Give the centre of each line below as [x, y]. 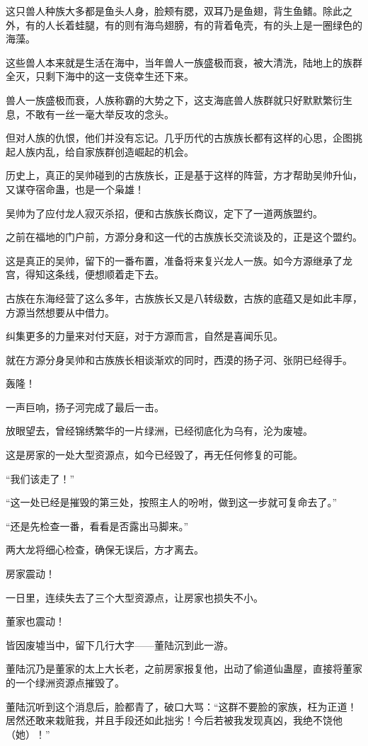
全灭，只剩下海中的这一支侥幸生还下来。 [100, 76]
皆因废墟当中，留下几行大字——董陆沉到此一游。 [120, 644]
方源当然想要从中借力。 [60, 312]
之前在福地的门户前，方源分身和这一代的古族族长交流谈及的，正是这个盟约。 [184, 237]
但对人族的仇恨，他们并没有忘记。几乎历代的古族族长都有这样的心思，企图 [179, 138]
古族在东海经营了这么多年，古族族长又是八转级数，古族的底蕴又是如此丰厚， [184, 298]
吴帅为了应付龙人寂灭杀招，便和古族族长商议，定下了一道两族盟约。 [164, 213]
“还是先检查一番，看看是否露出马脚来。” [97, 526]
